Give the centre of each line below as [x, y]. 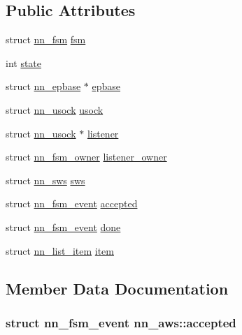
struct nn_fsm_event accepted [72, 203]
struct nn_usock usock [55, 109]
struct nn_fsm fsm [46, 39]
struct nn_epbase [43, 86]
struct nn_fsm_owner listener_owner [86, 157]
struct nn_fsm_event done [63, 226]
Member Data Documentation [117, 288]
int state [24, 62]
